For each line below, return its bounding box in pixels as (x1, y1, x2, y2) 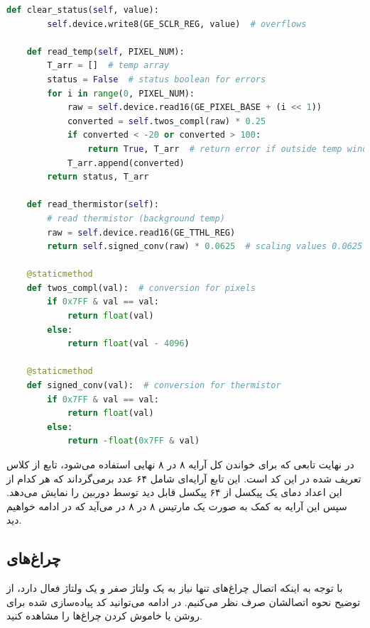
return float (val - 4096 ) (67, 338, 190, 349)
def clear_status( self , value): (6, 5, 159, 15)
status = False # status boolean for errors (47, 74, 266, 84)
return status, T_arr (47, 172, 149, 182)
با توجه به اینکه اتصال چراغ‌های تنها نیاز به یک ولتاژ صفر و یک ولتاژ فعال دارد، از (6, 580, 343, 595)
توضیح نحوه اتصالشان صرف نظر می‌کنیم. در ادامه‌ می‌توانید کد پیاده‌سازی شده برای (6, 594, 361, 609)
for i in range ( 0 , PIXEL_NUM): (47, 88, 195, 99)
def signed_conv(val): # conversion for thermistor (26, 380, 281, 391)
